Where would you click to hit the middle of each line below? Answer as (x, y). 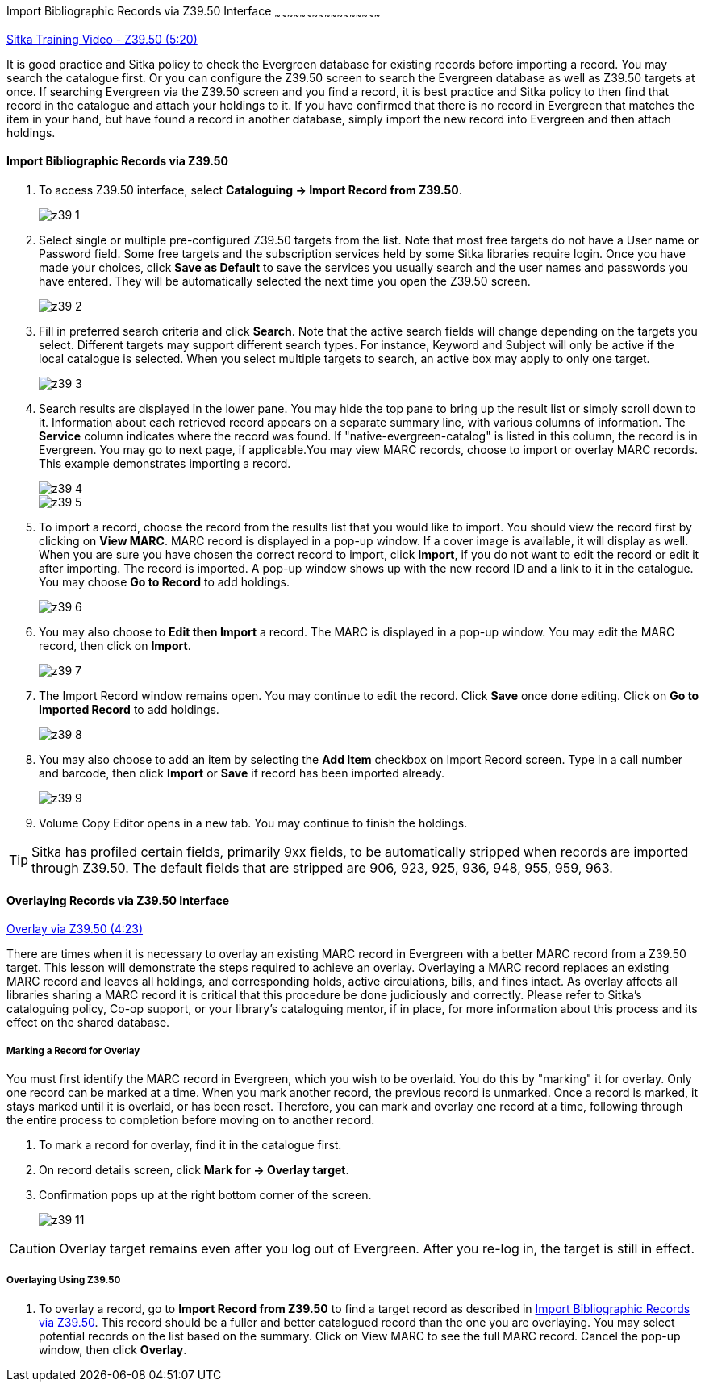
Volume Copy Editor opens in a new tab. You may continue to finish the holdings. (253, 823)
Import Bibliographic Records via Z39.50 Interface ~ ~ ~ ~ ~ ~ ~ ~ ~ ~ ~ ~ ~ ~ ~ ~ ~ (194, 13)
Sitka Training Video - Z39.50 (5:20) (102, 39)
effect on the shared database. (88, 1023)
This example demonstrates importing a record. (165, 464)
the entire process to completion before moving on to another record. (191, 1120)
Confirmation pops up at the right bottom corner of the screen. (205, 1195)
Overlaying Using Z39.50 (64, 1280)
